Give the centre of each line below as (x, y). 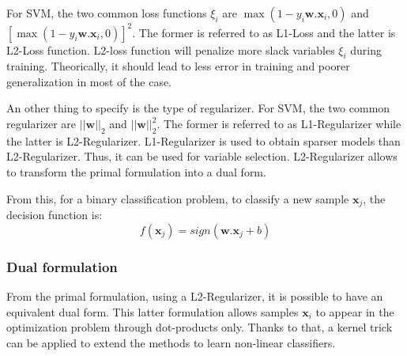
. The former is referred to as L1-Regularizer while (279, 124)
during (366, 49)
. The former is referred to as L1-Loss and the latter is (264, 32)
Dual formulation (62, 266)
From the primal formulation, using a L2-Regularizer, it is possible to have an (195, 295)
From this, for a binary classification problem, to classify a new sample (178, 198)
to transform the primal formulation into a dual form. (136, 172)
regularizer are (41, 124)
